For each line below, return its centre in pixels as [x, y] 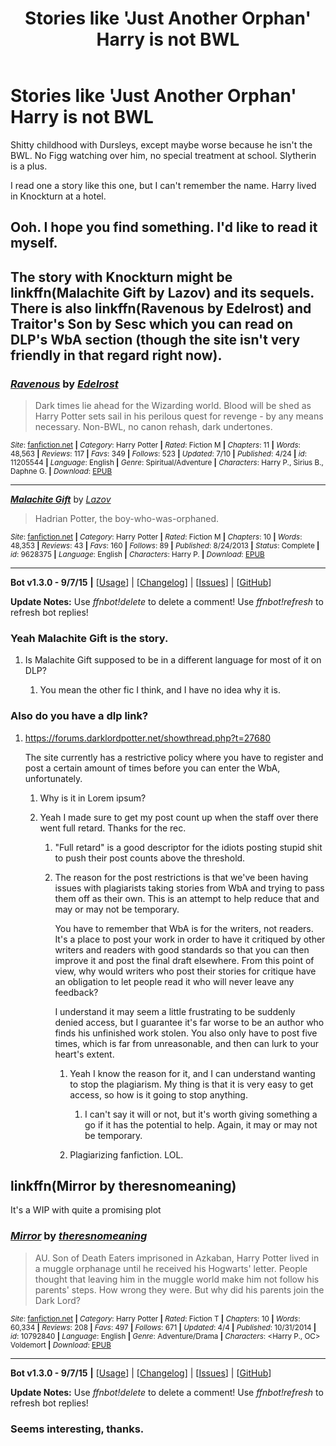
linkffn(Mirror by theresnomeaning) [123, 1186]
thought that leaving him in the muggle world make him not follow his [177, 1279]
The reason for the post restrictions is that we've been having [181, 877]
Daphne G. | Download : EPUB [61, 472]
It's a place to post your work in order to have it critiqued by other [190, 939]
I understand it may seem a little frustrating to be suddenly [175, 1011]
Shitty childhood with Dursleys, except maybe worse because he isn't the [161, 144]
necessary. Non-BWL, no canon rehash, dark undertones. [153, 427]
